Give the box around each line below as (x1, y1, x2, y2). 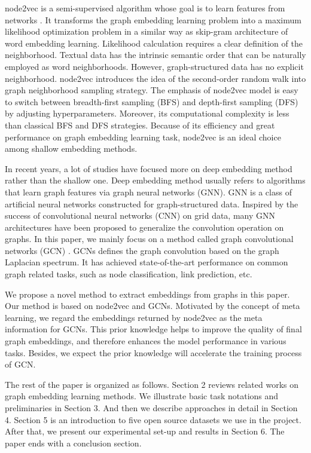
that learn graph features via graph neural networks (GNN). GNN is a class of (5, 185, 292, 198)
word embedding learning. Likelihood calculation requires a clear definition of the (5, 36, 303, 49)
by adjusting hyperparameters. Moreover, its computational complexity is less (5, 107, 289, 120)
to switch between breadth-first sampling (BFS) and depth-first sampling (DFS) (5, 95, 298, 108)
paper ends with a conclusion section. (5, 436, 142, 449)
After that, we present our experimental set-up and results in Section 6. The (5, 425, 285, 437)
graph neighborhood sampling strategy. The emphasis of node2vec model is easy (5, 84, 298, 96)
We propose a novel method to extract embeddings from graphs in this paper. (5, 287, 290, 300)
